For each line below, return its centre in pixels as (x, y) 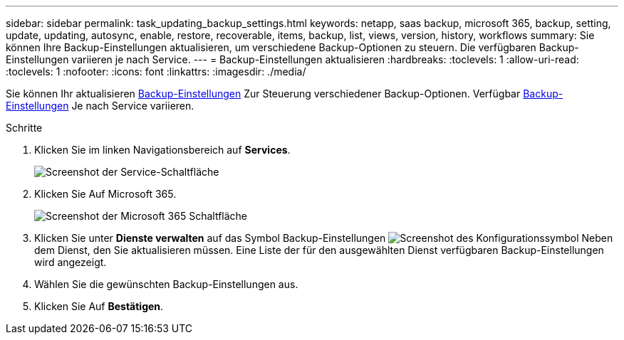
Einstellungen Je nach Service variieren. (100, 106)
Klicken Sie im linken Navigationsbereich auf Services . (162, 150)
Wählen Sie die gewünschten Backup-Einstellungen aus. (166, 284)
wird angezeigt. (71, 262)
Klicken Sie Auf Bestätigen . (99, 306)
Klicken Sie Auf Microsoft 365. (105, 194)
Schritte (24, 128)
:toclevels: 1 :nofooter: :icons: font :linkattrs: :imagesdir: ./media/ (156, 71)
